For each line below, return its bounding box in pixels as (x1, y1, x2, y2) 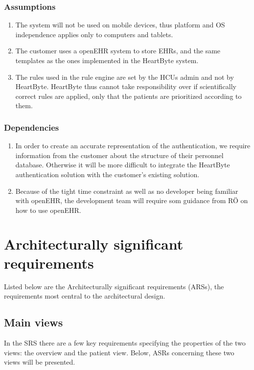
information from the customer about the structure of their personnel (15, 150, 224, 160)
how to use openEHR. (15, 205, 81, 215)
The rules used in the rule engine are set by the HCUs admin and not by (15, 71, 234, 82)
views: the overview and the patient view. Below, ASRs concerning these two (4, 347, 234, 357)
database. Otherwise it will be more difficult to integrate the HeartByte (15, 160, 230, 170)
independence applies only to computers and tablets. (15, 29, 173, 39)
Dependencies (4, 121, 59, 133)
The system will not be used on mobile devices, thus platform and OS (15, 20, 225, 30)
